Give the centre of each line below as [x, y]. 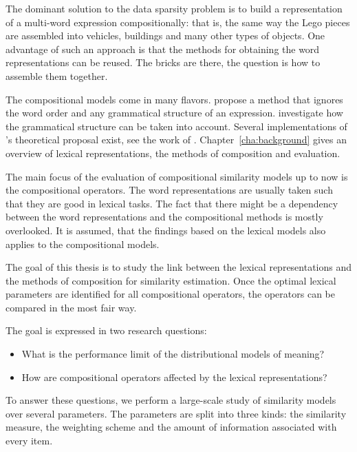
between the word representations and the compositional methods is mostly [164, 217]
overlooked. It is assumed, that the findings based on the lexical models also [166, 230]
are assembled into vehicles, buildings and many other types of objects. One [165, 35]
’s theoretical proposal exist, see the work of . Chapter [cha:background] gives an [176, 140]
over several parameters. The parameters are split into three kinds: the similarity [176, 413]
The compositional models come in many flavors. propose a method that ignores [174, 99]
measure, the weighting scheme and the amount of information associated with [171, 427]
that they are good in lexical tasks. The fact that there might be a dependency [172, 203]
